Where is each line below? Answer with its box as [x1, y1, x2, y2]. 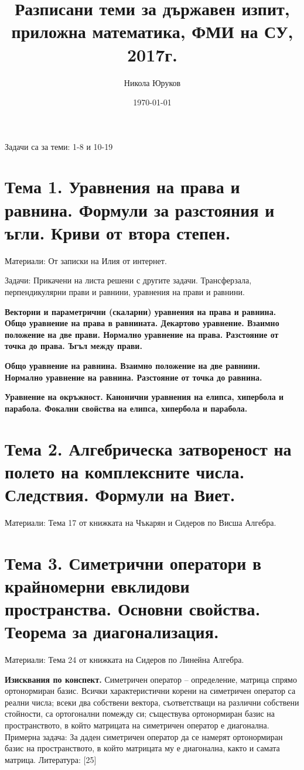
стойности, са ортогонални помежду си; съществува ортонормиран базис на [5, 707, 275, 720]
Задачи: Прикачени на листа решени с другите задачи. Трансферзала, [5, 274, 252, 286]
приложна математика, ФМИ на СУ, [11, 19, 293, 43]
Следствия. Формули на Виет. [5, 482, 235, 506]
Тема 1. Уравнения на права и [5, 174, 240, 199]
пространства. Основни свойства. [5, 596, 261, 620]
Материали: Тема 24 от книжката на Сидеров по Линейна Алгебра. [5, 653, 244, 666]
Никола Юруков [124, 76, 181, 88]
